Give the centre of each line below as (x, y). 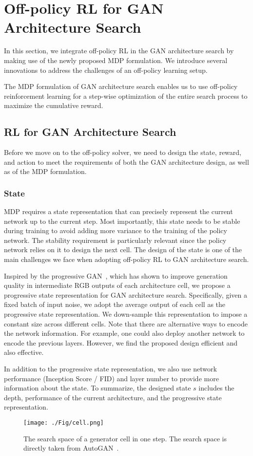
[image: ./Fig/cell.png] (64, 423)
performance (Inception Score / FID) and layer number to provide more (111, 378)
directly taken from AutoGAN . (71, 448)
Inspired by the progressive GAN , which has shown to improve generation (116, 275)
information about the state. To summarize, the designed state (97, 388)
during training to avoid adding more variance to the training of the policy (116, 230)
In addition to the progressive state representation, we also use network (110, 368)
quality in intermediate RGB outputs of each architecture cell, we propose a (117, 285)
